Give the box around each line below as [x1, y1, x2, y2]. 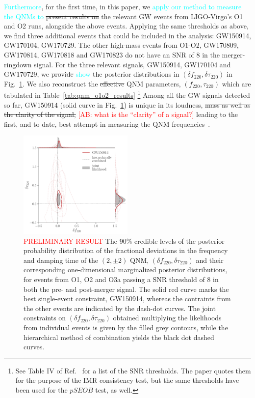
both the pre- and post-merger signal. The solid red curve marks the [24, 284, 229, 294]
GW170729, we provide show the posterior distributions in [4, 69, 179, 79]
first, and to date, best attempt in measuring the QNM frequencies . [4, 118, 210, 129]
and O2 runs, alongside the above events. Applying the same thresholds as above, [4, 21, 249, 31]
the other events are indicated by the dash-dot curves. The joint [24, 303, 216, 313]
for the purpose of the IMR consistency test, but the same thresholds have [15, 375, 239, 385]
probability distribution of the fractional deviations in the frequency [24, 245, 228, 256]
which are [222, 78, 251, 88]
